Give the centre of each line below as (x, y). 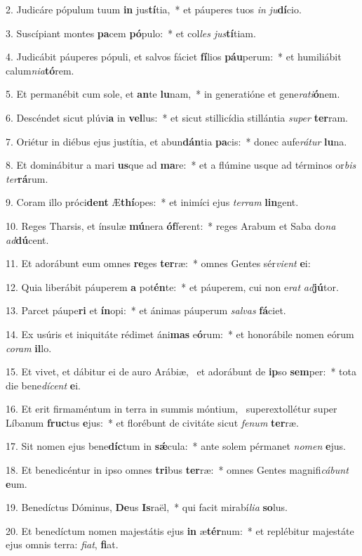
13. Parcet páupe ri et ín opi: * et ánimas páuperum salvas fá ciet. (146, 310)
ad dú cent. (27, 239)
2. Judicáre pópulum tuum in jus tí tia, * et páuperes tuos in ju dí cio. (154, 9)
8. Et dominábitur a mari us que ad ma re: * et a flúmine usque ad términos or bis (181, 165)
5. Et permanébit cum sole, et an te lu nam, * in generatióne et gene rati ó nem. (173, 94)
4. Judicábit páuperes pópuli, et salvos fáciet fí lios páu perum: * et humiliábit (174, 57)
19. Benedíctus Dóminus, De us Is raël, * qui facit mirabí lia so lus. (147, 507)
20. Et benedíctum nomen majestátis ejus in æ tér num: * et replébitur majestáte (180, 530)
